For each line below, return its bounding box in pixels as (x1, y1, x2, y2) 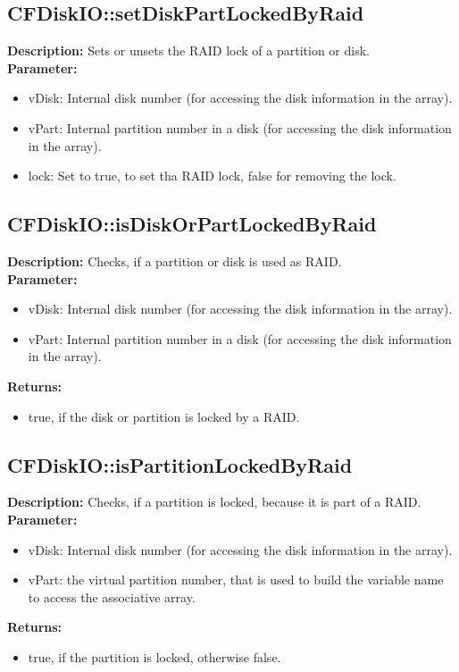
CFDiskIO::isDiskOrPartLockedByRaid (7, 210, 377, 238)
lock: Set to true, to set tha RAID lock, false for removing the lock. (28, 166, 396, 185)
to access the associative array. (28, 587, 196, 606)
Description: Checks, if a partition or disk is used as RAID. (7, 251, 342, 270)
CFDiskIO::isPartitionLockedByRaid (7, 450, 353, 478)
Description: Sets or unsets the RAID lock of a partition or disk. (7, 41, 370, 60)
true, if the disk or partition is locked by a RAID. (28, 407, 300, 425)
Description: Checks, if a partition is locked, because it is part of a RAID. (7, 492, 421, 511)
